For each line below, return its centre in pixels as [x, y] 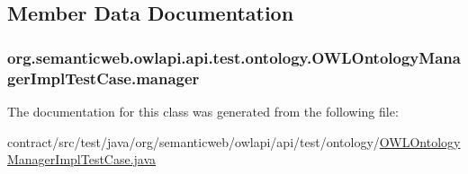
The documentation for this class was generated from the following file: [203, 111]
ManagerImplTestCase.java [82, 159]
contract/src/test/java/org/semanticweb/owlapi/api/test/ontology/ [193, 141]
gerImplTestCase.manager [103, 78]
